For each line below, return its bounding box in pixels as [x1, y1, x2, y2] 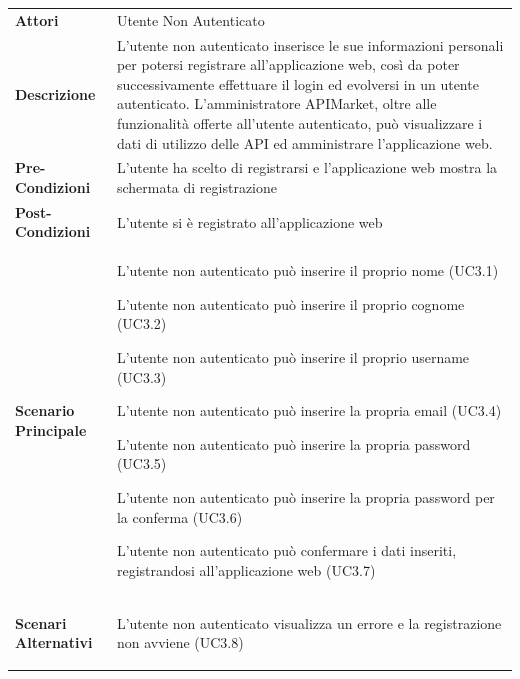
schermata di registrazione [116, 177, 278, 197]
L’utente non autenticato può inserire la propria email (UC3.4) [116, 400, 502, 421]
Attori [15, 9, 59, 30]
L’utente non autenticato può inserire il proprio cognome [116, 293, 465, 314]
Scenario [15, 400, 75, 421]
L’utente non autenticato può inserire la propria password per [116, 487, 495, 508]
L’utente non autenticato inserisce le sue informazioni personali [116, 34, 504, 55]
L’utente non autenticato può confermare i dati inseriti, [116, 540, 457, 561]
